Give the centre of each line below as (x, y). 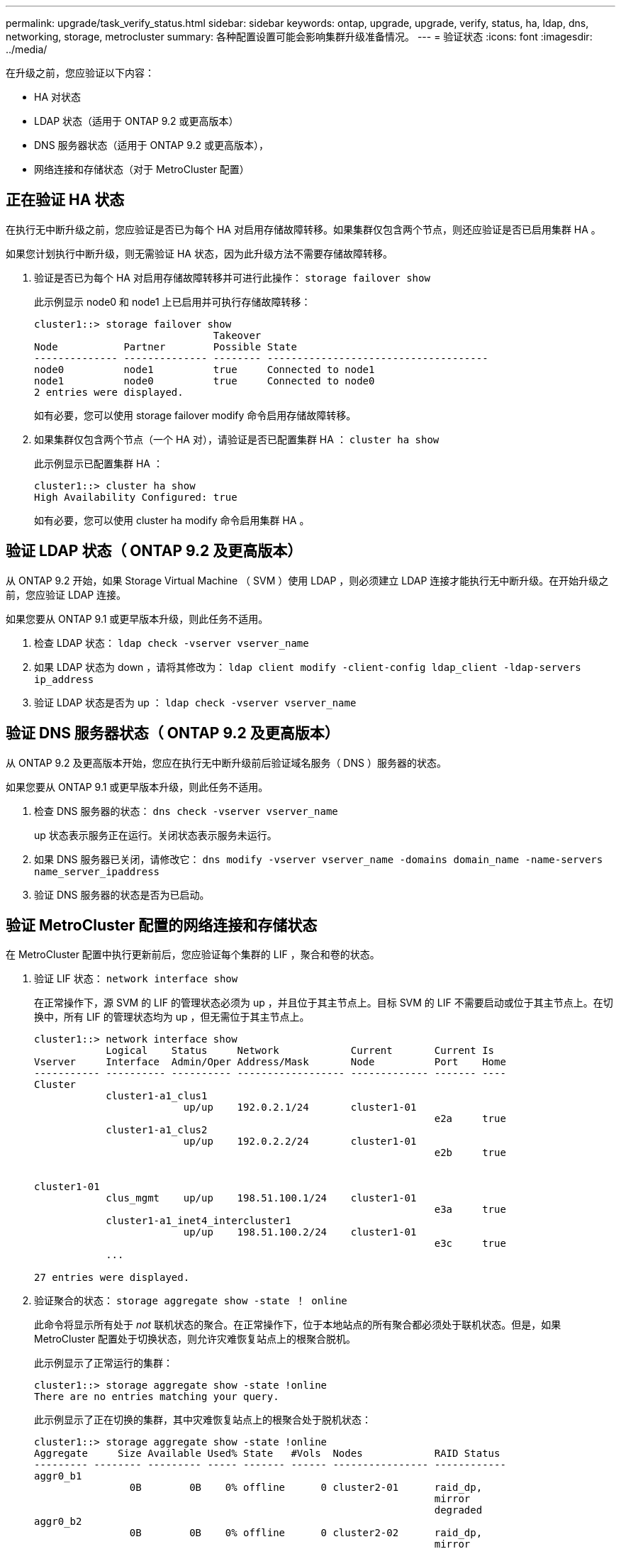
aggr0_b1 (58, 1476)
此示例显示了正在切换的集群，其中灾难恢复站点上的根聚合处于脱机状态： (203, 1420)
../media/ (27, 49)
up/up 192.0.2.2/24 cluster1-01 (300, 1142)
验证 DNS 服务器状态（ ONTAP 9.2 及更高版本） (173, 733)
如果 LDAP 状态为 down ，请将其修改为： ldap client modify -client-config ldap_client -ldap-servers (308, 667)
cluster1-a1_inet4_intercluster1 (198, 1221)
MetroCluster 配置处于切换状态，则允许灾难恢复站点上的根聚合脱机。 (195, 1339)
